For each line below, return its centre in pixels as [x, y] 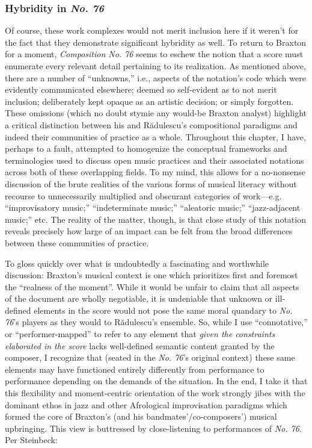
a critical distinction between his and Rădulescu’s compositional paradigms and [151, 124]
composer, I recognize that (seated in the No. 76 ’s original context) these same [150, 357]
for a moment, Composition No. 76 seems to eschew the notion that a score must [154, 54]
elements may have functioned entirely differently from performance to [135, 369]
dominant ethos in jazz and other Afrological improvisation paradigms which [146, 404]
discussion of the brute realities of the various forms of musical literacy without [151, 183]
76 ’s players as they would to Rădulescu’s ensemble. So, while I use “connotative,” [156, 322]
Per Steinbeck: [31, 440]
